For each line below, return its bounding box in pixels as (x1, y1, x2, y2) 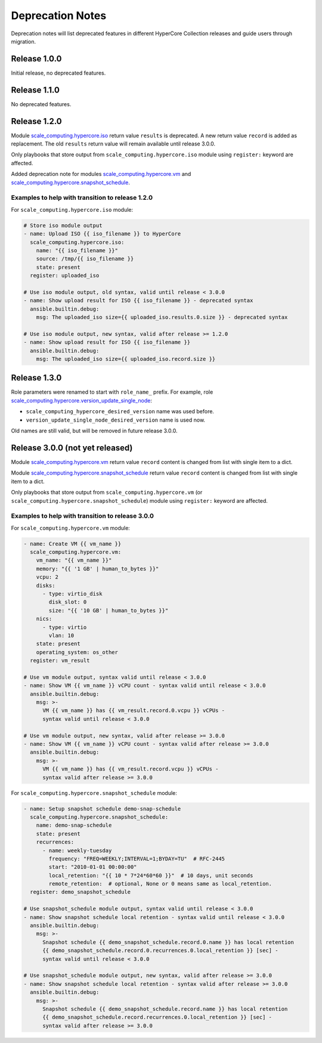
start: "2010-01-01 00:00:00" (48, 864, 137, 871)
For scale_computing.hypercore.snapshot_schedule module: (11, 789, 177, 796)
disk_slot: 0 (48, 599, 87, 605)
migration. (11, 38, 36, 45)
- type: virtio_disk (42, 590, 103, 597)
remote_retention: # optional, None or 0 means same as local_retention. (48, 880, 273, 887)
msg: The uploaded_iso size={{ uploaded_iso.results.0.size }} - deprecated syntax (36, 314, 288, 321)
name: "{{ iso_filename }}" (36, 247, 119, 253)
